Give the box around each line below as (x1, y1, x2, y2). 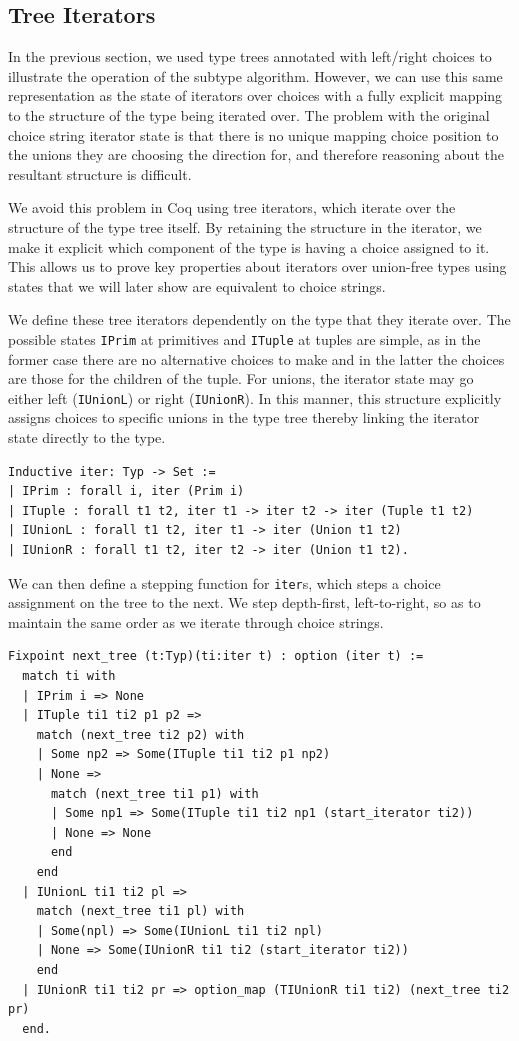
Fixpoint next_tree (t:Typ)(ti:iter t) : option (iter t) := (8, 649, 424, 664)
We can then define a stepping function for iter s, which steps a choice (8, 572, 441, 593)
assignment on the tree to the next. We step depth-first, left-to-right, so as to (8, 592, 481, 613)
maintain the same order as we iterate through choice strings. (8, 611, 384, 632)
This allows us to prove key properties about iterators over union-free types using (8, 256, 507, 277)
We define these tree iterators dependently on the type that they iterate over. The (8, 309, 511, 330)
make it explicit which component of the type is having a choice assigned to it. (8, 236, 490, 257)
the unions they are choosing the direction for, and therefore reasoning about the (8, 144, 504, 165)
